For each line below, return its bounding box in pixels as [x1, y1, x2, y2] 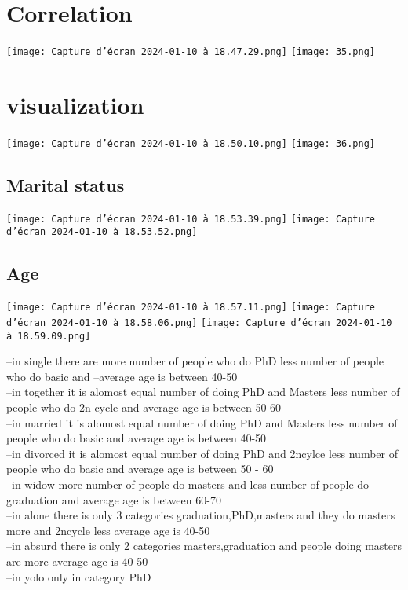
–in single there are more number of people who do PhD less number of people [6, 353, 384, 369]
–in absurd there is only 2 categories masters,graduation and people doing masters [6, 537, 402, 554]
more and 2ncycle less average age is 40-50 [6, 522, 210, 538]
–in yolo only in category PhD [6, 568, 151, 585]
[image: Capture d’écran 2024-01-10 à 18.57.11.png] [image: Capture [6, 302, 376, 313]
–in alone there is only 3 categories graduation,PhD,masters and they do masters [6, 507, 395, 523]
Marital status [6, 172, 125, 196]
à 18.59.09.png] [6, 330, 91, 342]
